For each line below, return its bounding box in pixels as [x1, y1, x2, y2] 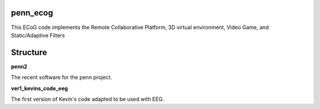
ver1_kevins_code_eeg [11, 85, 68, 92]
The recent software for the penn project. [11, 74, 113, 81]
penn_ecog [11, 8, 53, 18]
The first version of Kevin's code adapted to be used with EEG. [11, 95, 164, 102]
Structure [11, 47, 47, 57]
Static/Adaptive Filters [11, 31, 65, 39]
